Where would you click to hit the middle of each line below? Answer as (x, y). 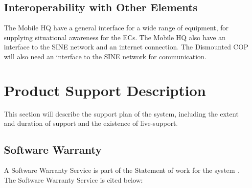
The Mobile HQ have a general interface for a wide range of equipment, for (116, 28)
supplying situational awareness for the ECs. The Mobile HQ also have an (115, 37)
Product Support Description (105, 90)
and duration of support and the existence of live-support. (91, 123)
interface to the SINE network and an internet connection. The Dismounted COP (126, 47)
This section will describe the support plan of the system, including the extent (121, 113)
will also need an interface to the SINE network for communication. (105, 56)
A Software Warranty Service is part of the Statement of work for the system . (122, 170)
